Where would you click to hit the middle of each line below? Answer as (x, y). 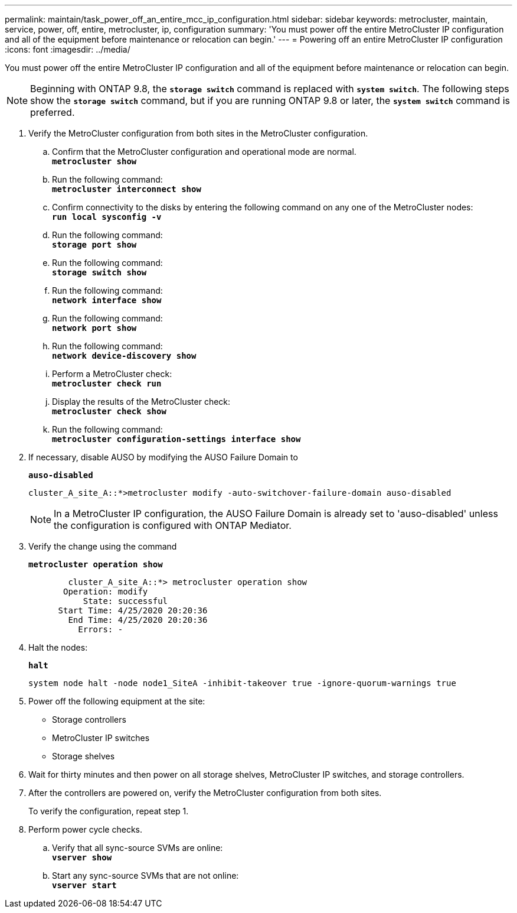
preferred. (53, 112)
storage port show (94, 245)
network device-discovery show (124, 356)
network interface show (107, 300)
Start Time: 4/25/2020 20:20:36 (133, 610)
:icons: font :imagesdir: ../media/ (68, 49)
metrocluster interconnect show (127, 189)
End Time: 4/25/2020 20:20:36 (138, 620)
